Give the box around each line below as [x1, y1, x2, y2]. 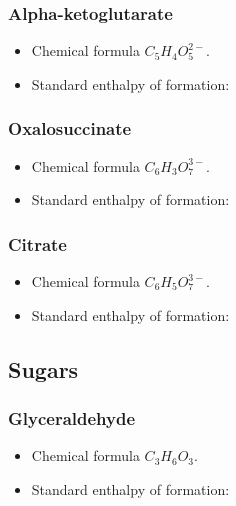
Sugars [8, 353, 79, 384]
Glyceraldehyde [8, 405, 136, 430]
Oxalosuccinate [8, 116, 132, 141]
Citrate [8, 231, 67, 256]
